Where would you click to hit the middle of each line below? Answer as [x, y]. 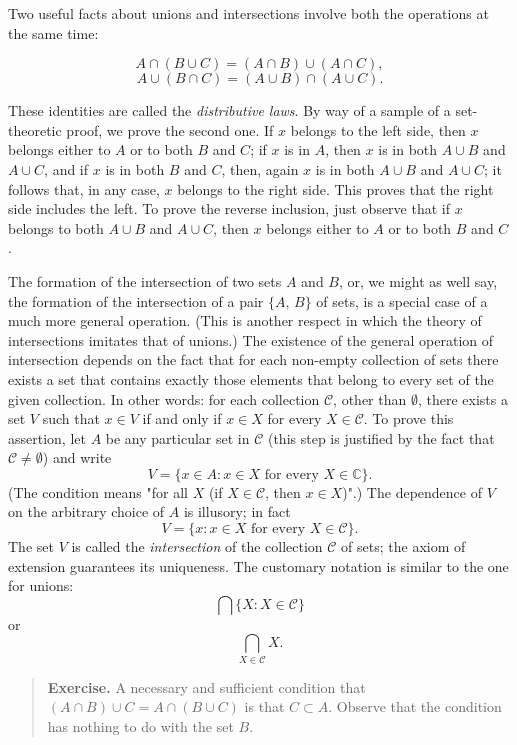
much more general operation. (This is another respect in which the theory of [245, 320]
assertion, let [47, 437]
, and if [66, 168]
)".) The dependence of [412, 491]
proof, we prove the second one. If [170, 129]
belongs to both [56, 227]
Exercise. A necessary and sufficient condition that [206, 686]
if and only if [182, 418]
